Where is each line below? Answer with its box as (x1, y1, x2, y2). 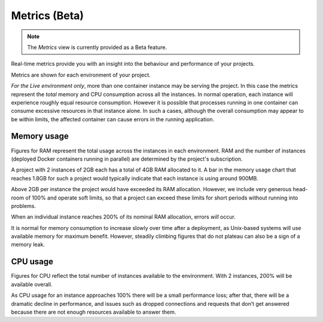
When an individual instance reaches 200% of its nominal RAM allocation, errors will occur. (11, 213, 236, 220)
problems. (11, 202, 36, 209)
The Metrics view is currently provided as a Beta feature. (27, 44, 167, 51)
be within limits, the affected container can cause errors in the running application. (11, 115, 215, 122)
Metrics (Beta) (11, 9, 84, 22)
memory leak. (11, 241, 45, 248)
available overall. (11, 281, 53, 288)
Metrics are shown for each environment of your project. (11, 71, 151, 78)
